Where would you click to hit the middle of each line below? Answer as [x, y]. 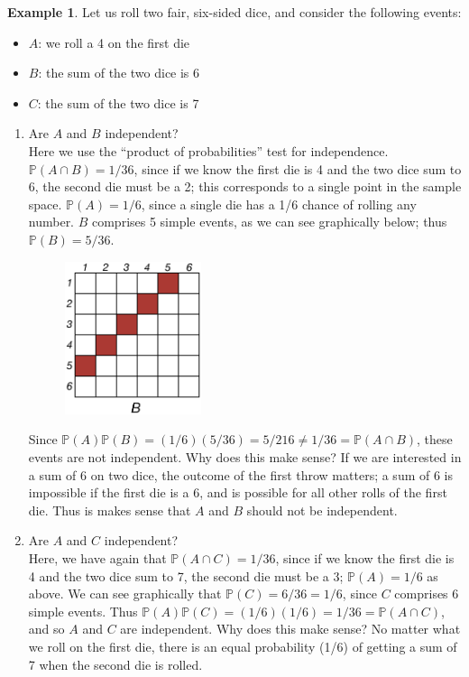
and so [46, 629]
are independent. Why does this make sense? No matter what [290, 629]
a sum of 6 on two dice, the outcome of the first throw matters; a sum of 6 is [240, 474]
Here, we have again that [97, 557]
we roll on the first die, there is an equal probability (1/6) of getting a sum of [243, 646]
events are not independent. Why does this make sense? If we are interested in [245, 457]
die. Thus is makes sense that [110, 510]
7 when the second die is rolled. [115, 664]
